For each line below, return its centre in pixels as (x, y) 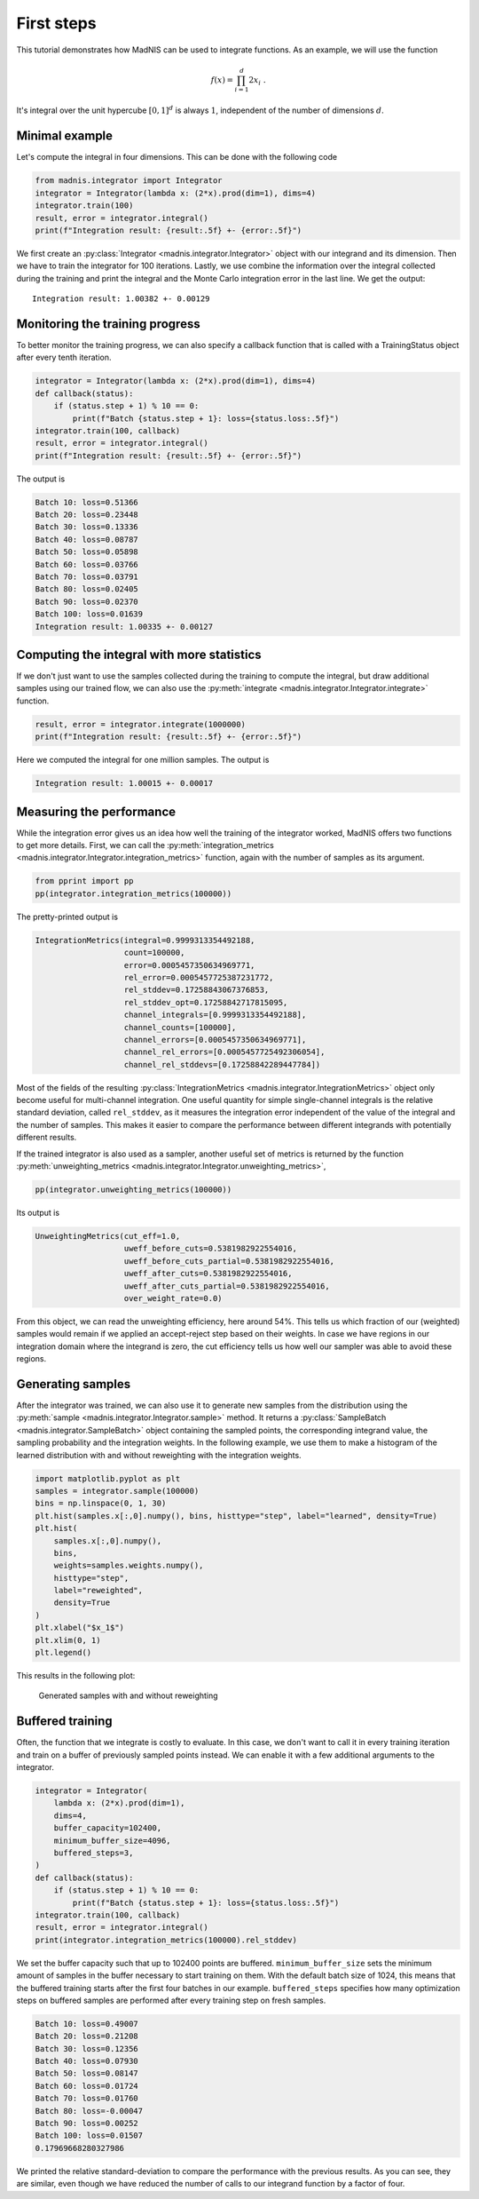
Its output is (38, 1213)
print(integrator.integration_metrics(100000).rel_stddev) (166, 1940)
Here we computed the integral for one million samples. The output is (143, 760)
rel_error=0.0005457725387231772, (199, 977)
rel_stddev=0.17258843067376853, (196, 990)
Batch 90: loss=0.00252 (87, 2124)
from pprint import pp (84, 881)
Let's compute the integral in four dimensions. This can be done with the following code (177, 157)
